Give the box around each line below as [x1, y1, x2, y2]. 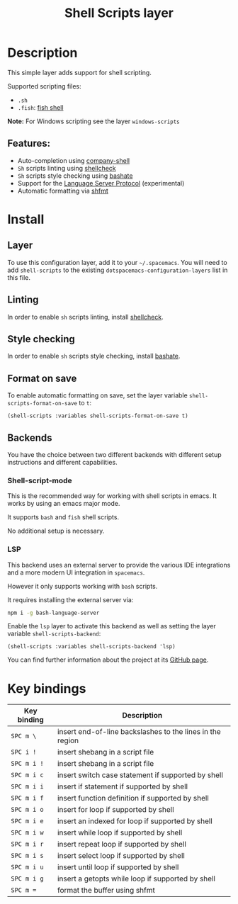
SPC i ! [11, 748, 37, 756]
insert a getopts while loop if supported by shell [57, 874, 216, 883]
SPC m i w [11, 829, 44, 837]
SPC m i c [11, 771, 44, 779]
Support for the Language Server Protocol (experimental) [17, 179, 185, 187]
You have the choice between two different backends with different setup [7, 451, 222, 458]
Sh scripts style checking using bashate [17, 171, 133, 180]
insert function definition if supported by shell [57, 793, 209, 803]
